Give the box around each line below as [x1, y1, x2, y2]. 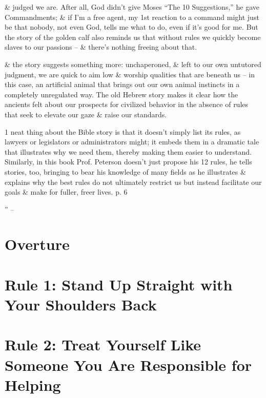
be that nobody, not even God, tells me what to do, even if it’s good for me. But [5, 22, 258, 32]
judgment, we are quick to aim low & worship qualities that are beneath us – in [5, 69, 255, 79]
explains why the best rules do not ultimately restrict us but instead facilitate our [5, 176, 262, 187]
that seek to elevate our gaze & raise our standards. [5, 109, 167, 119]
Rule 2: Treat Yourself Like [5, 334, 201, 355]
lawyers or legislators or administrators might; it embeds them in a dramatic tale [5, 136, 259, 147]
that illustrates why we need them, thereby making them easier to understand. [5, 146, 252, 157]
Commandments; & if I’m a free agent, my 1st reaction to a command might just [5, 11, 259, 22]
